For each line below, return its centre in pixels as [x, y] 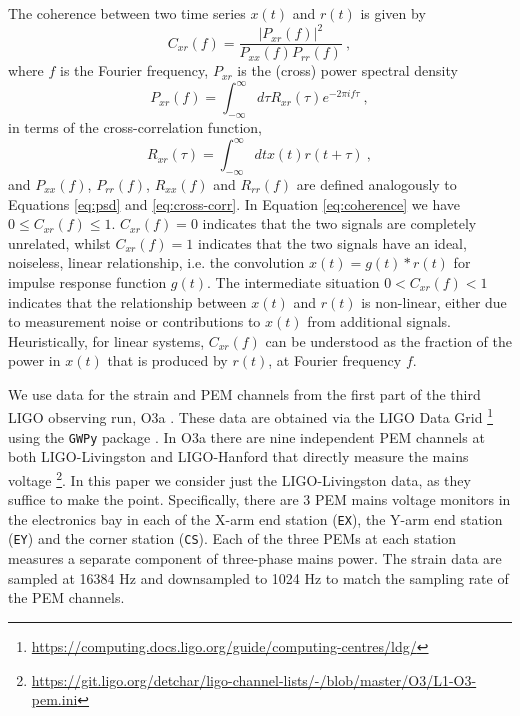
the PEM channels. [66, 597]
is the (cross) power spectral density [347, 70]
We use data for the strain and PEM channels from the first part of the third [244, 393]
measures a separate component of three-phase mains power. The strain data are [255, 558]
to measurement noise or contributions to [134, 321]
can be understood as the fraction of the [388, 340]
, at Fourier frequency [335, 360]
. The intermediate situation [293, 281]
